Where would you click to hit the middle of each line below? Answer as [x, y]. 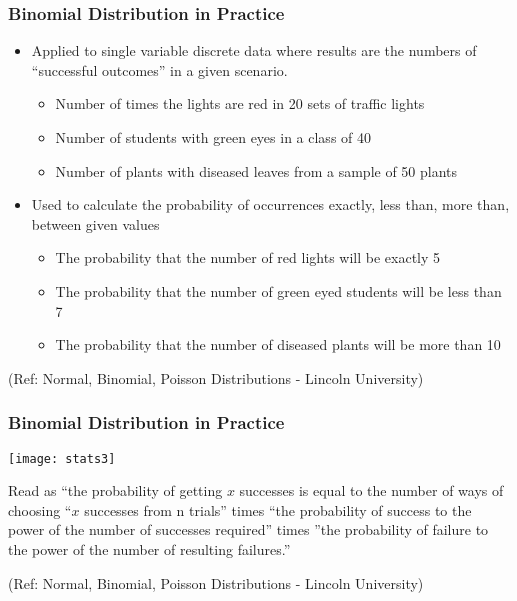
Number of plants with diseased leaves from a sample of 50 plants [256, 170]
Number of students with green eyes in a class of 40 [213, 137]
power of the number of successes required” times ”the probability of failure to [248, 529]
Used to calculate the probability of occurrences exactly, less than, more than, [270, 204]
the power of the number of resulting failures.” [149, 549]
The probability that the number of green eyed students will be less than [278, 290]
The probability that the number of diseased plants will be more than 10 [278, 344]
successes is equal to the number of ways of [371, 490]
